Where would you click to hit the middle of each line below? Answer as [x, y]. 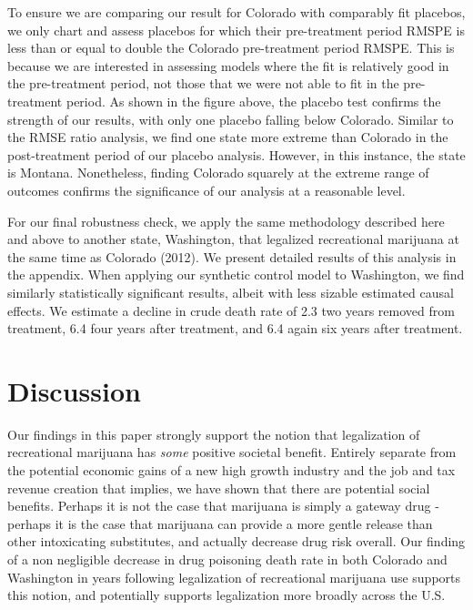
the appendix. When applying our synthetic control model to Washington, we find [236, 274]
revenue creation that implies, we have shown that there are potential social [219, 488]
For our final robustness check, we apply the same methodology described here [226, 221]
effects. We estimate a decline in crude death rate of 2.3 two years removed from [231, 310]
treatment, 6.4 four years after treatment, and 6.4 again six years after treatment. [235, 328]
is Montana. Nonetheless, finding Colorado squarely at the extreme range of [218, 173]
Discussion [74, 390]
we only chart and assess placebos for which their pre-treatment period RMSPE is [236, 30]
